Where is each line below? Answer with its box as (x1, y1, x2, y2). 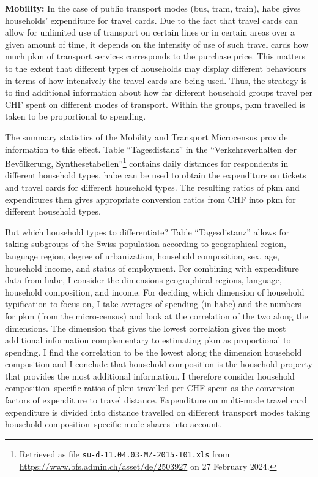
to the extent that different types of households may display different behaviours (5, 61, 306, 74)
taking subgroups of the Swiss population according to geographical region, (5, 237, 286, 250)
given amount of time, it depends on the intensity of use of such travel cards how (5, 37, 309, 50)
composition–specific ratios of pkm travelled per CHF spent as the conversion (5, 381, 295, 394)
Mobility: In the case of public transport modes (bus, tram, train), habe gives (5, 2, 301, 14)
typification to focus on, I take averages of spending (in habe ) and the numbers (5, 297, 301, 310)
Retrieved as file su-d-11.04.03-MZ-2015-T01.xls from (19, 447, 230, 460)
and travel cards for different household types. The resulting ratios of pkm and (5, 180, 300, 193)
